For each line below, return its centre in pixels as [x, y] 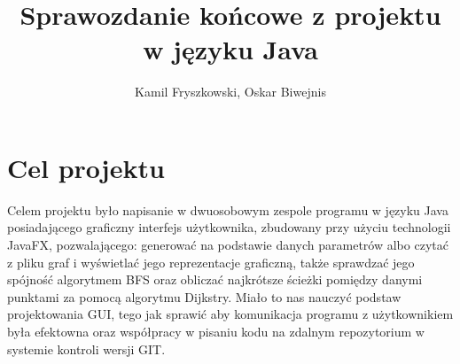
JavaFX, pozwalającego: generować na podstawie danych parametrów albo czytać [228, 245]
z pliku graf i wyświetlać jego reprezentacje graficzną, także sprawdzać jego [211, 262]
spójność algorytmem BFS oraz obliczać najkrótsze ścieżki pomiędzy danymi [215, 279]
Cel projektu [86, 167]
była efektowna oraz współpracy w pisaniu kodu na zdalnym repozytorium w [216, 331]
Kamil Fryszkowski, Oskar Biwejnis [230, 92]
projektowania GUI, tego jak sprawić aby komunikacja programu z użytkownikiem [230, 314]
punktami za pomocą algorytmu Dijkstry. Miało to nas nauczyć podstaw [204, 296]
